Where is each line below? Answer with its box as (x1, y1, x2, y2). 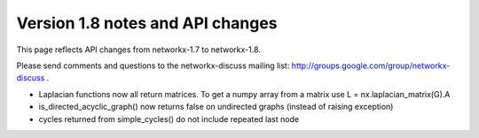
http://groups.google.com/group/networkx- (291, 60, 451, 71)
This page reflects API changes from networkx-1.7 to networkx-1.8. (16, 44, 262, 55)
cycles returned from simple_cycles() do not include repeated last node (38, 113, 300, 124)
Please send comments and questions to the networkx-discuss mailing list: (16, 60, 290, 71)
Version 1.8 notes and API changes (16, 13, 278, 33)
